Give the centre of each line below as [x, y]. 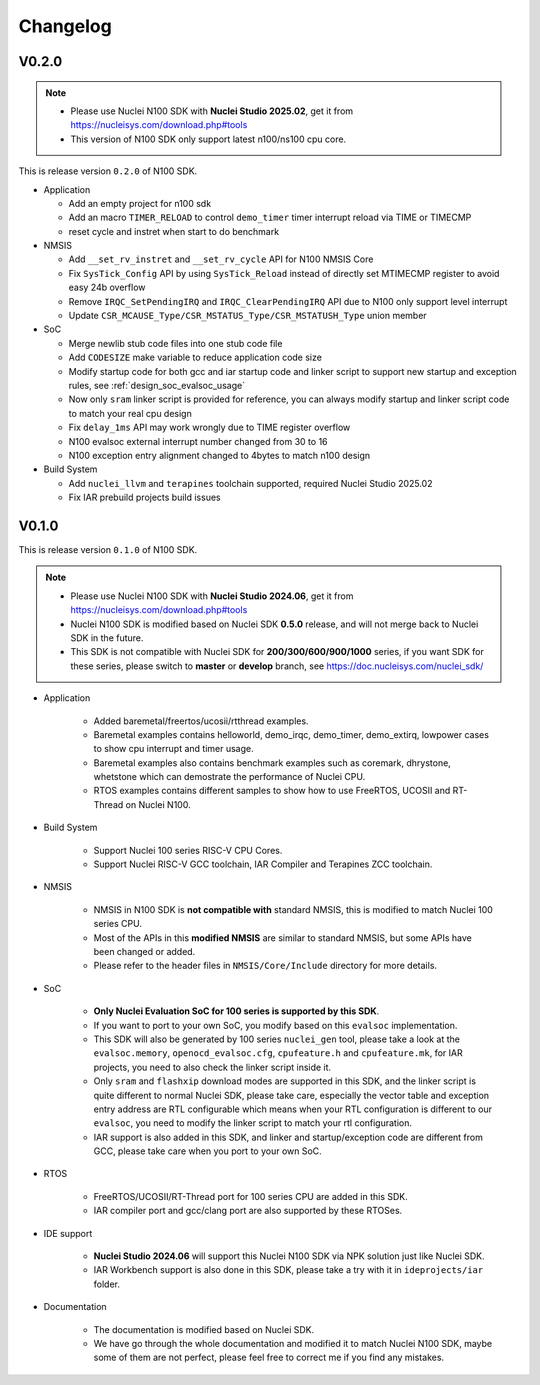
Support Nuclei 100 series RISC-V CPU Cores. [188, 850]
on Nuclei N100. [158, 804]
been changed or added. [144, 951]
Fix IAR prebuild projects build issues [144, 497]
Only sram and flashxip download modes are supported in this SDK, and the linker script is [285, 1081]
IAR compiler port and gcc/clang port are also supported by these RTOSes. [248, 1211]
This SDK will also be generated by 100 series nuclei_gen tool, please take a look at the [276, 1039]
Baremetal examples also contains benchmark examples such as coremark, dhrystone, [272, 762]
